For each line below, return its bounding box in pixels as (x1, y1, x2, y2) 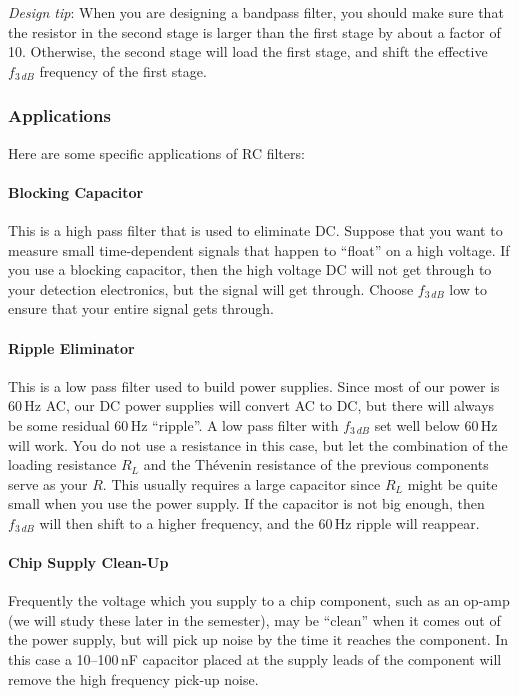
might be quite (407, 473, 498, 494)
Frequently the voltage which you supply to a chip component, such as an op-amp (8, 590, 510, 611)
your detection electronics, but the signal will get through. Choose (8, 278, 414, 299)
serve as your (8, 473, 88, 494)
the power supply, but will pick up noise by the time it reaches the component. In (8, 629, 509, 650)
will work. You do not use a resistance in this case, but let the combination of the (8, 434, 508, 455)
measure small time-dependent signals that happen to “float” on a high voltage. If (8, 239, 510, 260)
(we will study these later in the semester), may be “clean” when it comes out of (8, 609, 501, 630)
